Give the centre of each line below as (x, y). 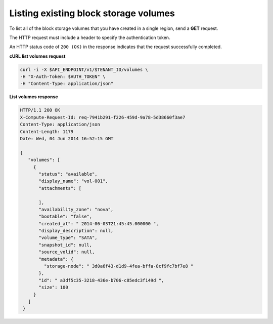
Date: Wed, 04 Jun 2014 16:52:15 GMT (67, 139)
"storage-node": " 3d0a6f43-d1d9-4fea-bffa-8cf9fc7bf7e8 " (119, 266)
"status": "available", (68, 174)
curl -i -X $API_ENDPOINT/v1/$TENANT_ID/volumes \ (84, 69)
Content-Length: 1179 (47, 131)
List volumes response (34, 97)
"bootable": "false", (65, 217)
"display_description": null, (76, 231)
